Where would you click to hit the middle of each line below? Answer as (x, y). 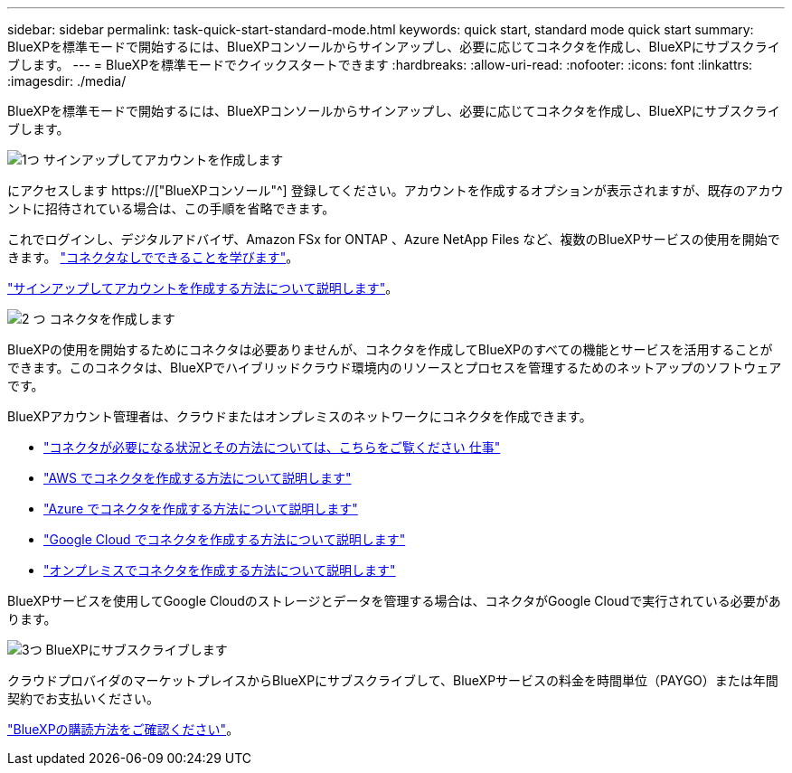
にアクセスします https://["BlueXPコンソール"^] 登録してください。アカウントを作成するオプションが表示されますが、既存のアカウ (396, 190)
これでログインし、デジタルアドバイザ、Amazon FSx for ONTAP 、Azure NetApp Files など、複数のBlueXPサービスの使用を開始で (394, 239)
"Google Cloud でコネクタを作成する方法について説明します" (225, 539)
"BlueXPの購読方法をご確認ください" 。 (123, 729)
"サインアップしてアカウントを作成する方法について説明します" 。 (203, 288)
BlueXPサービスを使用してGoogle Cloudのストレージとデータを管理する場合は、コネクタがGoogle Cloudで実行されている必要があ (394, 601)
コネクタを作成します (112, 319)
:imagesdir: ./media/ (67, 81)
